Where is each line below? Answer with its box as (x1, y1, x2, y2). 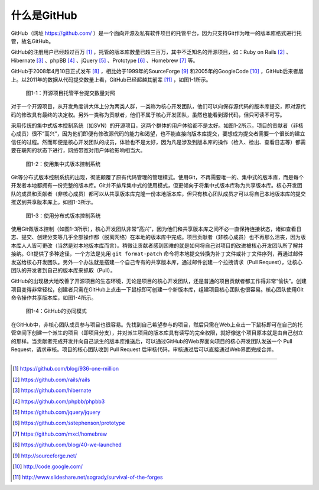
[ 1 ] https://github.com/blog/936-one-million (12, 365, 119, 372)
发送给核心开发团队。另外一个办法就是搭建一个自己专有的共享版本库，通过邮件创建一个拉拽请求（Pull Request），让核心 (11, 258, 302, 265)
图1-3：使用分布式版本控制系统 (25, 212, 101, 219)
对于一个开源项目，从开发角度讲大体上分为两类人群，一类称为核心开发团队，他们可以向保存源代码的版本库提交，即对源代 (11, 103, 306, 110)
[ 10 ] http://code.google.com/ (12, 463, 83, 470)
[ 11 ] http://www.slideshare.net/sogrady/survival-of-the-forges (12, 473, 163, 481)
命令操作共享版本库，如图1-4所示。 (11, 294, 97, 301)
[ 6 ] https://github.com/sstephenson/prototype (12, 420, 125, 427)
